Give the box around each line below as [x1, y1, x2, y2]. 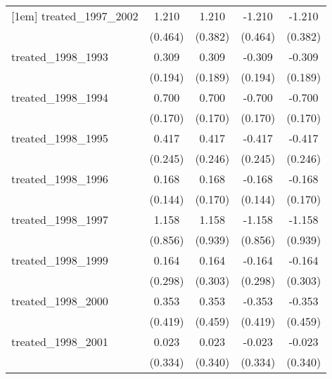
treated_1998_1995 [11, 130, 108, 146]
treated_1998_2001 [11, 333, 108, 350]
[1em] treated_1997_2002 [11, 8, 139, 24]
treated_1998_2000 [11, 293, 108, 309]
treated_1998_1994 [11, 89, 108, 105]
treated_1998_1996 [11, 171, 108, 187]
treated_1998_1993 [11, 48, 108, 65]
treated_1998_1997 [11, 211, 108, 227]
